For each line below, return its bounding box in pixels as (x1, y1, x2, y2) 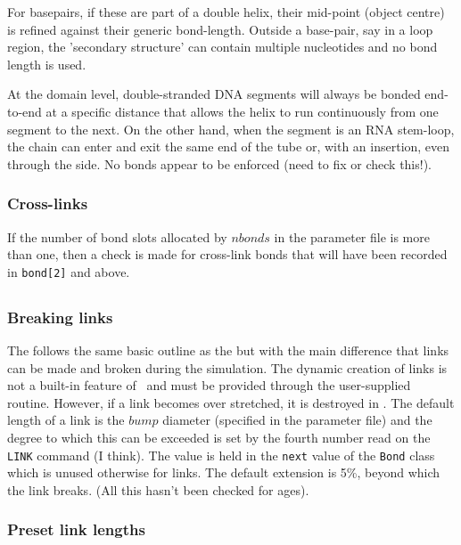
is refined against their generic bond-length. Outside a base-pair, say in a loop (7, 20, 433, 38)
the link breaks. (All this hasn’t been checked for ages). (7, 480, 309, 499)
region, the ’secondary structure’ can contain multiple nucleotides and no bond (7, 37, 438, 56)
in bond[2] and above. (7, 262, 130, 281)
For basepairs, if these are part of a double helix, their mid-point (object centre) (7, 3, 445, 20)
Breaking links (7, 305, 113, 328)
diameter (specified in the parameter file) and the (162, 411, 432, 429)
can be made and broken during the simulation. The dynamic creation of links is (7, 358, 448, 377)
